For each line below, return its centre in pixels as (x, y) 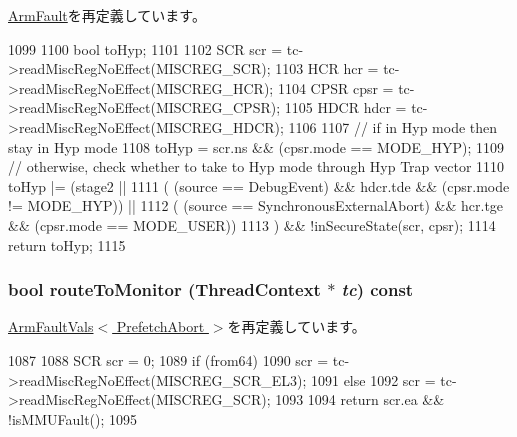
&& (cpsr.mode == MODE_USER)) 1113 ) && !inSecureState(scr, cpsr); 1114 (252, 224)
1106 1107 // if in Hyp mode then (393, 126)
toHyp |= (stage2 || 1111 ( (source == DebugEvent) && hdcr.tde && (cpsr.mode (259, 185)
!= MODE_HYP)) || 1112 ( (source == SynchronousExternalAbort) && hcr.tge (256, 205)
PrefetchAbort (160, 326)
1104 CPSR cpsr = (335, 87)
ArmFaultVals (51, 326)
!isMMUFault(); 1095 (73, 418)
